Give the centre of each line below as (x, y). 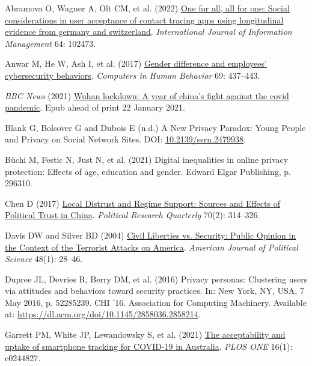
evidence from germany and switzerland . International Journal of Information (148, 32)
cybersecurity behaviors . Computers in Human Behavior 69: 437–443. (133, 75)
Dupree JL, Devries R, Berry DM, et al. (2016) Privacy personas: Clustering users (156, 279)
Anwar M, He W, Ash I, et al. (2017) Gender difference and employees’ (136, 63)
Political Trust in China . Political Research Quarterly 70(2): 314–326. (133, 215)
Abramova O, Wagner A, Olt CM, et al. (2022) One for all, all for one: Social (147, 8)
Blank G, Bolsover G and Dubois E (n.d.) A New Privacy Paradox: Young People (155, 127)
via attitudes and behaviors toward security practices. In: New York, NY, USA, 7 (154, 291)
